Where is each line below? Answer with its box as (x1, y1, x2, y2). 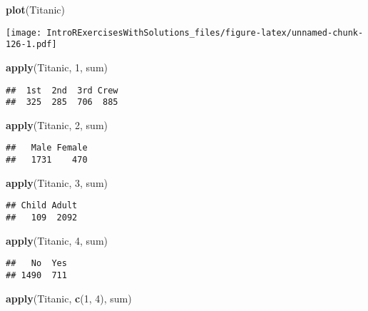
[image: (6, 27, 42, 38)
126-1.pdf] (6, 39, 57, 50)
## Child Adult (6, 200, 78, 211)
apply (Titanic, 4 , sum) (6, 233, 108, 248)
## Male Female (6, 143, 88, 153)
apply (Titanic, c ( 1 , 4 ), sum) (6, 290, 132, 305)
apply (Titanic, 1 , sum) (6, 59, 108, 74)
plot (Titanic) (6, 2, 65, 16)
